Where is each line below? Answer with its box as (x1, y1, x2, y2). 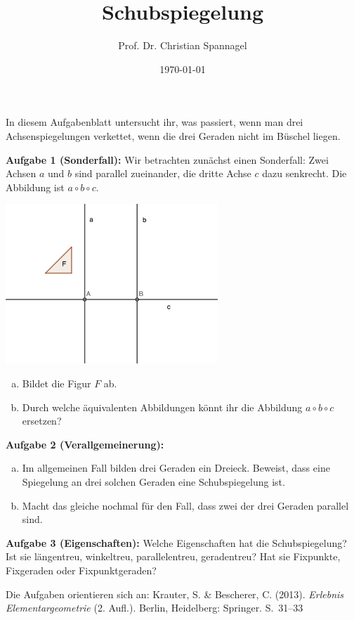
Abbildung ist (6, 179, 65, 194)
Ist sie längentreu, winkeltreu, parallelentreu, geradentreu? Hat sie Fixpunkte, (6, 549, 341, 564)
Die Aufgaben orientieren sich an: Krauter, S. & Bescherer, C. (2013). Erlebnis (6, 586, 344, 601)
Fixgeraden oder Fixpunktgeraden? (6, 563, 157, 578)
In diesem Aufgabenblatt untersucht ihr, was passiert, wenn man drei (6, 115, 303, 129)
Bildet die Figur (22, 376, 91, 391)
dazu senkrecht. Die (262, 166, 347, 181)
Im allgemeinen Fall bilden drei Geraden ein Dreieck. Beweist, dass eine (22, 460, 330, 475)
